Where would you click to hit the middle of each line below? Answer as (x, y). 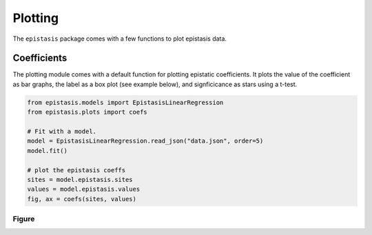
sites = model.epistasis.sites (80, 180)
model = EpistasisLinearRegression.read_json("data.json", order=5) (145, 141)
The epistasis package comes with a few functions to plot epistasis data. (120, 39)
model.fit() (48, 151)
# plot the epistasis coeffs (76, 170)
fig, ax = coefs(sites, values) (82, 199)
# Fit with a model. (62, 131)
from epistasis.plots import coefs (87, 112)
